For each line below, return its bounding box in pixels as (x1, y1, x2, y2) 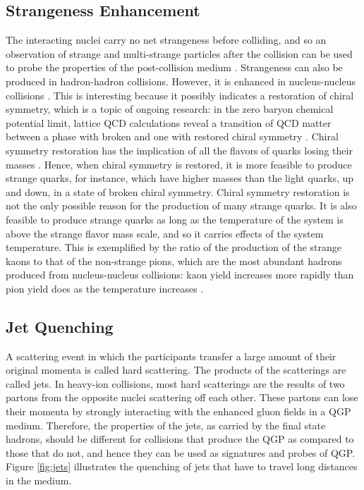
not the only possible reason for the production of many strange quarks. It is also (6, 198, 357, 213)
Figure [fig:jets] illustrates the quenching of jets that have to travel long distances (6, 459, 358, 474)
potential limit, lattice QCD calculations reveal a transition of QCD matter (6, 115, 332, 130)
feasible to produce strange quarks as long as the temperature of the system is (6, 212, 344, 226)
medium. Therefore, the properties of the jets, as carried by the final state (6, 417, 326, 432)
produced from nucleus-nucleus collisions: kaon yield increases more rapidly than (6, 267, 354, 282)
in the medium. (6, 473, 72, 488)
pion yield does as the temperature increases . (6, 281, 204, 295)
